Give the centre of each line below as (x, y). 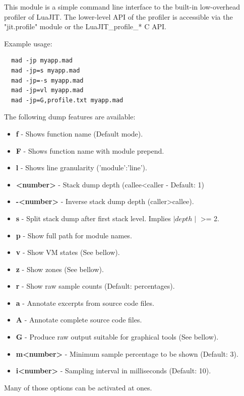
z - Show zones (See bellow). (60, 269)
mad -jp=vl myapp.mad (47, 90)
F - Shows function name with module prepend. (90, 150)
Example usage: (28, 43)
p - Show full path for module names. (74, 235)
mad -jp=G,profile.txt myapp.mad (67, 100)
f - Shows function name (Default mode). (79, 133)
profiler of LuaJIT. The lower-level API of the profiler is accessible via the (118, 16)
